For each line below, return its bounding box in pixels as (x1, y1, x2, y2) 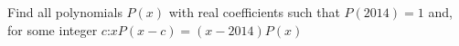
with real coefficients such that (168, 3, 340, 21)
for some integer (7, 20, 98, 39)
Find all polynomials (7, 3, 123, 21)
